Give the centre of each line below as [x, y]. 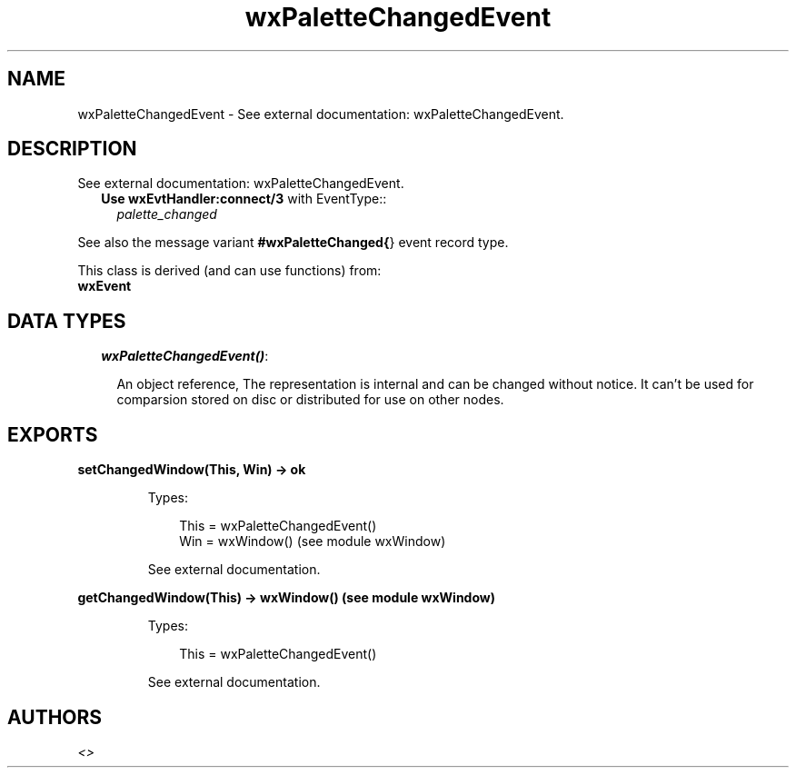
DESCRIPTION [72, 149]
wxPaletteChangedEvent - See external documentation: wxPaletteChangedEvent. [321, 114]
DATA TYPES [67, 321]
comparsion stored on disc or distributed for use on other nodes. [310, 400]
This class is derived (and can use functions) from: [229, 271]
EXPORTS [53, 434]
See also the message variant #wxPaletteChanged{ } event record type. [293, 243]
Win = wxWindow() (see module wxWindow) [313, 542]
